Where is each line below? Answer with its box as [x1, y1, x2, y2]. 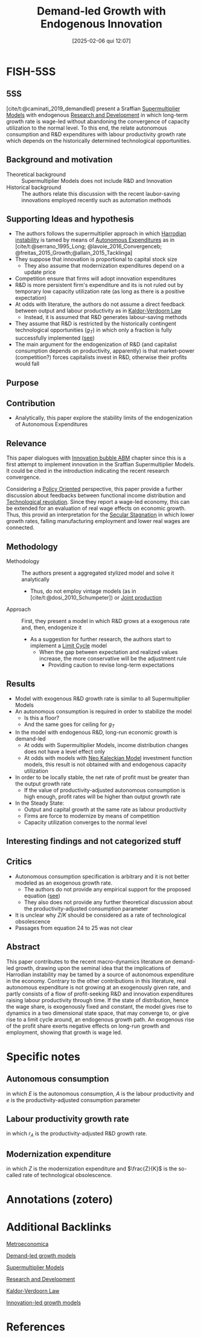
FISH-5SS [6, 65, 56, 78]
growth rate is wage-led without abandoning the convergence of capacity [6, 117, 190, 125]
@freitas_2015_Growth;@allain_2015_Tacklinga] [14, 249, 133, 257]
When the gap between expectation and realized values [39, 649, 178, 655]
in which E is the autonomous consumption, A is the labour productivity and [6, 1090, 194, 1097]
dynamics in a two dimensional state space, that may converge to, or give [6, 1009, 190, 1017]
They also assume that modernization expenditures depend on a [24, 262, 185, 269]
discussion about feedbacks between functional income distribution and [6, 492, 186, 499]
